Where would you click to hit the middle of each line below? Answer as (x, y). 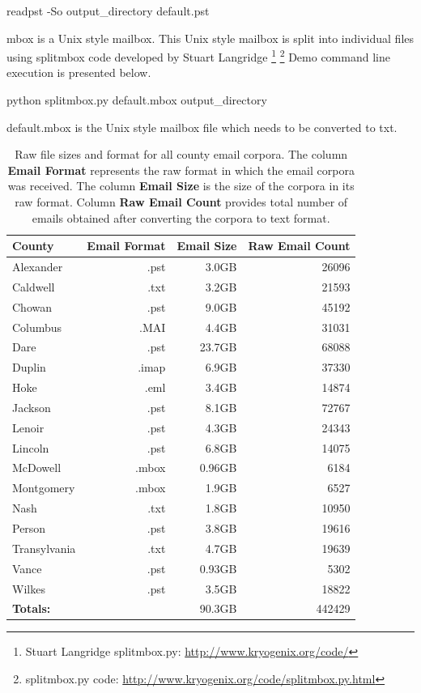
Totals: (32, 608)
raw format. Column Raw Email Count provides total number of (181, 202)
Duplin (29, 367)
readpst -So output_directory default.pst (108, 11)
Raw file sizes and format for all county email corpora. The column (181, 154)
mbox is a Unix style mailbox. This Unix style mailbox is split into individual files (210, 38)
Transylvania (44, 548)
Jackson (32, 407)
